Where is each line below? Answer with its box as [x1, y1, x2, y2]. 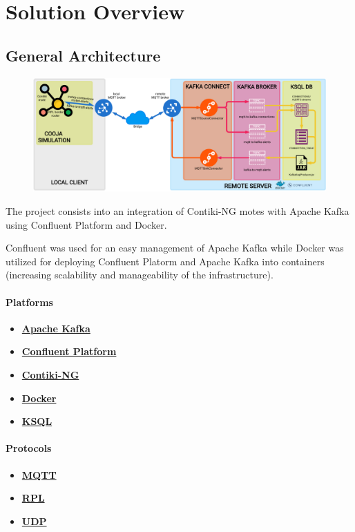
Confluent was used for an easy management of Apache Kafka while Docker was [6, 240, 344, 255]
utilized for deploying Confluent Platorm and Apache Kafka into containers [6, 254, 325, 268]
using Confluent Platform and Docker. [6, 217, 167, 231]
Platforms [6, 294, 53, 309]
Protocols [6, 441, 52, 455]
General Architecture [6, 44, 161, 66]
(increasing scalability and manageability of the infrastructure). [6, 267, 274, 282]
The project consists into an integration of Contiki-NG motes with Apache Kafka [6, 203, 349, 218]
